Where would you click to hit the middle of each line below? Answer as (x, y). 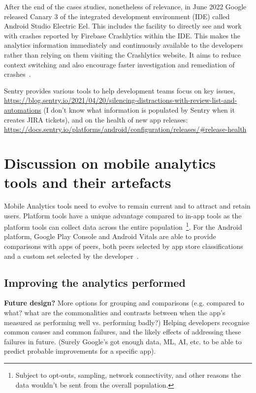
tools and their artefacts (88, 182)
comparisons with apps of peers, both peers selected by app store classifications (124, 246)
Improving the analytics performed (95, 282)
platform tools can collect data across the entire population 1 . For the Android (123, 226)
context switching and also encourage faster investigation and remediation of (119, 64)
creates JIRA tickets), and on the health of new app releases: (96, 119)
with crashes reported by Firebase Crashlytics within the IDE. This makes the (122, 35)
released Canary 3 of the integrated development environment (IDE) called (117, 16)
